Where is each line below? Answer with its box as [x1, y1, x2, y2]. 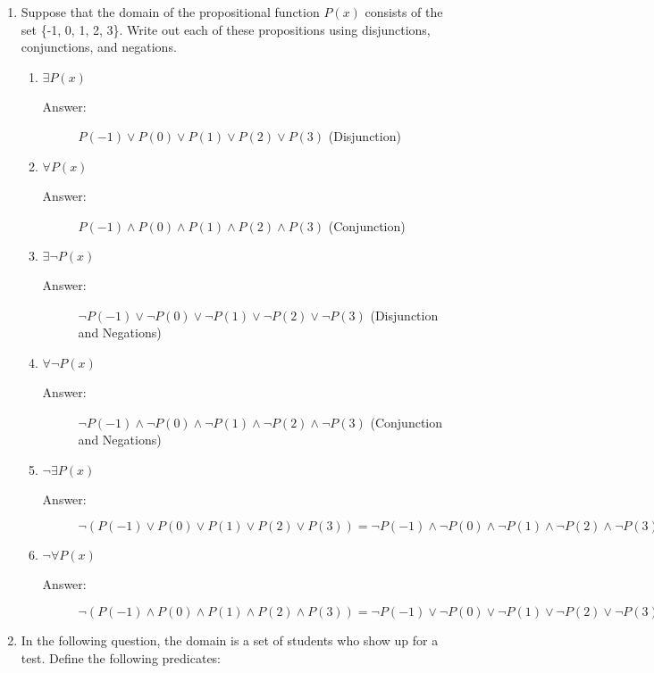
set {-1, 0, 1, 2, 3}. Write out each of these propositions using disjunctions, [21, 20, 431, 38]
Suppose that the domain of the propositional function [21, 3, 320, 21]
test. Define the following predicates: [21, 648, 222, 667]
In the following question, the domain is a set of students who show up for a [21, 630, 439, 649]
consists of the [365, 3, 443, 21]
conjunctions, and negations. [21, 37, 177, 56]
